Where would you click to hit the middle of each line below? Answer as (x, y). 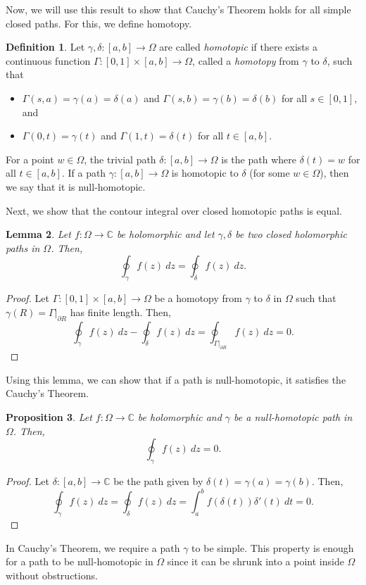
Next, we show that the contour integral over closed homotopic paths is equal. (174, 210)
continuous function (48, 60)
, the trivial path (120, 159)
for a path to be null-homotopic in (80, 561)
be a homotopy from (198, 298)
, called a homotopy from (246, 60)
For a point (30, 159)
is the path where (259, 159)
